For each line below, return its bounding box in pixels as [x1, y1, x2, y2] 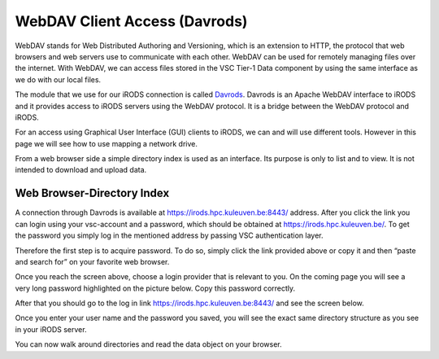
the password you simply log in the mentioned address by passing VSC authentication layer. [15, 230, 324, 240]
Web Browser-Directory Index [15, 186, 170, 200]
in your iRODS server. [15, 324, 87, 334]
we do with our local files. [15, 74, 102, 85]
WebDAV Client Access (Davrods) [15, 12, 248, 30]
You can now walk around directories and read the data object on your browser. [15, 339, 282, 349]
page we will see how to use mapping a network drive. [15, 138, 198, 148]
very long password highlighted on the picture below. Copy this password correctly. [15, 283, 296, 293]
